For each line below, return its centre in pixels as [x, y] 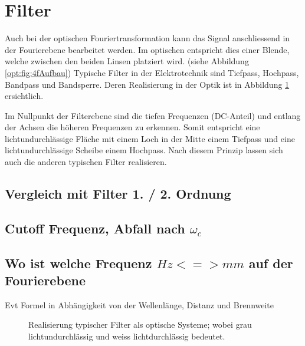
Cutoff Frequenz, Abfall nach [95, 228]
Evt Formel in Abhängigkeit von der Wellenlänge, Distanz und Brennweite [140, 304]
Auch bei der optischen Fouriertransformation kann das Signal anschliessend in [147, 38]
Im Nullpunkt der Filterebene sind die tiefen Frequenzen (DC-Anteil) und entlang [153, 115]
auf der [271, 263]
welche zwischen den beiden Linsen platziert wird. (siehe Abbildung [127, 61]
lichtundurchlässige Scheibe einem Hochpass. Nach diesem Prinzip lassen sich [144, 150]
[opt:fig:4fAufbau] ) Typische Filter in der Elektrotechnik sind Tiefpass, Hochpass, [152, 72]
